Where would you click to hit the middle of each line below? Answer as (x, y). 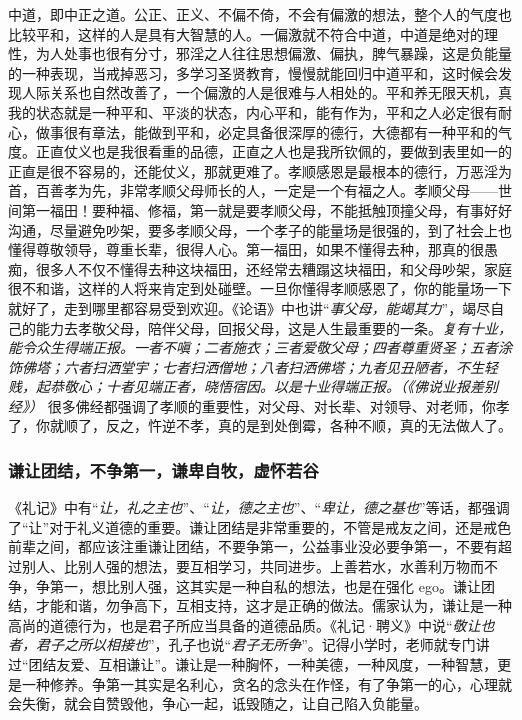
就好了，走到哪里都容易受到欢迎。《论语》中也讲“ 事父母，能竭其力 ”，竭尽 (249, 307)
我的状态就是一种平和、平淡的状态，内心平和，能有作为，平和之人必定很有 (253, 111)
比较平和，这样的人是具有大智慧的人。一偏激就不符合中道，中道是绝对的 (246, 33)
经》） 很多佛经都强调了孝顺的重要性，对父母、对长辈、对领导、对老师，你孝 (259, 405)
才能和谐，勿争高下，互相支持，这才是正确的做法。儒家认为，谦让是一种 (273, 605)
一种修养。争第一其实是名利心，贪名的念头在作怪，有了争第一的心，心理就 (266, 683)
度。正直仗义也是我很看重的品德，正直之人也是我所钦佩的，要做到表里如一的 (260, 151)
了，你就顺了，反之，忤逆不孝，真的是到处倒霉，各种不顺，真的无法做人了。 (260, 425)
